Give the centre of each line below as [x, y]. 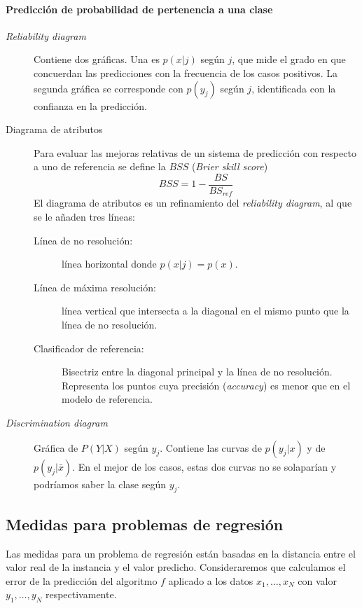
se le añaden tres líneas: [84, 217]
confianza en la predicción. [90, 105]
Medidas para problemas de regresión [145, 524]
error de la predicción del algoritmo [82, 580]
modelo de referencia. [107, 399]
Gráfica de [56, 447]
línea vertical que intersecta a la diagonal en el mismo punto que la [206, 311]
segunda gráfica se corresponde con [109, 88]
